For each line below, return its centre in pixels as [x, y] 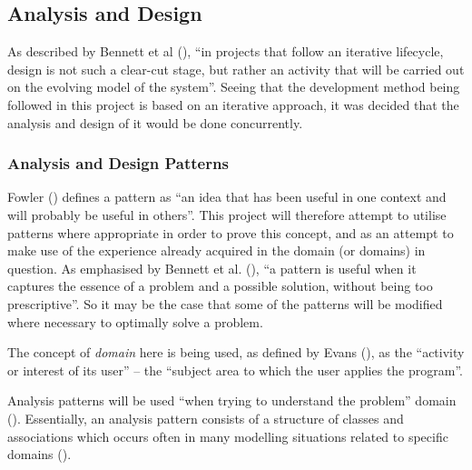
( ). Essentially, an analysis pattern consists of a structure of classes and [206, 418]
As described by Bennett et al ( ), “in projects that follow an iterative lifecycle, [226, 51]
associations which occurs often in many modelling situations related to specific [228, 436]
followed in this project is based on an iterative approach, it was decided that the [233, 104]
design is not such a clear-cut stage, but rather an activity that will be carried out [236, 69]
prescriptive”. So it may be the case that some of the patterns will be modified [225, 303]
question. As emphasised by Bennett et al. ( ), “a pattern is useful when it [212, 268]
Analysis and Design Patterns [118, 163]
